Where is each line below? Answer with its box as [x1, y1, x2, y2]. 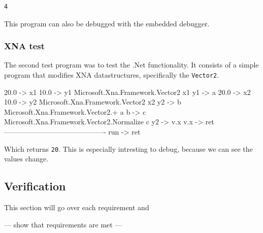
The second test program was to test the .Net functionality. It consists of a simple [4, 59, 259, 70]
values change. [4, 153, 49, 164]
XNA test [4, 40, 45, 52]
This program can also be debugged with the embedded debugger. [4, 18, 210, 28]
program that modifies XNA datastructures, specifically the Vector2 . [4, 70, 219, 80]
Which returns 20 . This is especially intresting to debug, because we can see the [4, 143, 253, 154]
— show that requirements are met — [4, 219, 122, 229]
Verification [4, 178, 66, 194]
